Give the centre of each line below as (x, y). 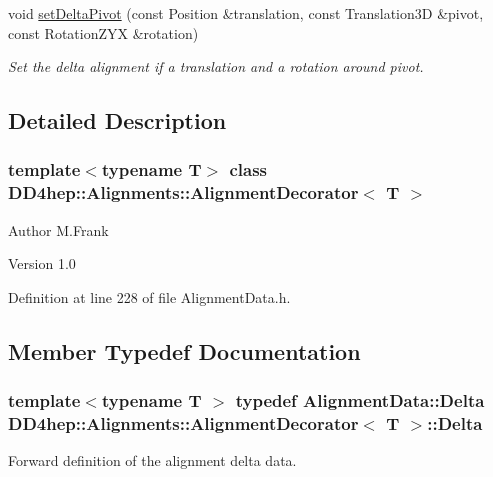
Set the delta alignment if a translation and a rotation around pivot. (216, 66)
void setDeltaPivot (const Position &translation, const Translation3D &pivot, (246, 13)
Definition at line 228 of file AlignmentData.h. (149, 296)
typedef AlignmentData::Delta (360, 400)
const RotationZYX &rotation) (103, 32)
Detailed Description (117, 120)
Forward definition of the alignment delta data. (152, 460)
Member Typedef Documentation (184, 350)
